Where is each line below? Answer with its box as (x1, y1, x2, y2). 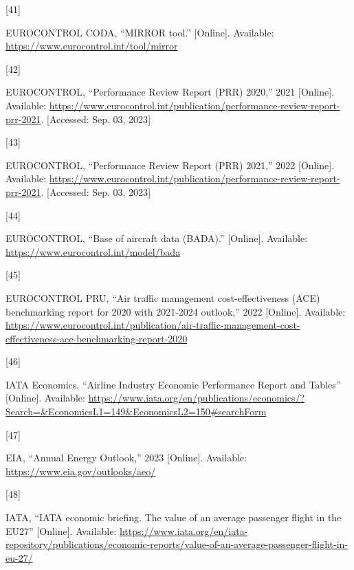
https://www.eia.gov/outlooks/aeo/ (5, 463, 156, 478)
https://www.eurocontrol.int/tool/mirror (5, 39, 178, 53)
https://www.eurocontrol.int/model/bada (5, 244, 181, 259)
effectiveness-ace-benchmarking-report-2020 (5, 331, 188, 345)
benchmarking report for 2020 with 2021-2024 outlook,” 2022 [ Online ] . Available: (5, 304, 346, 318)
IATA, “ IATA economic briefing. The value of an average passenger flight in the (5, 510, 342, 525)
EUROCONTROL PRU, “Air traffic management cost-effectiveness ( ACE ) (5, 290, 320, 305)
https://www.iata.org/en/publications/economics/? (88, 391, 305, 405)
